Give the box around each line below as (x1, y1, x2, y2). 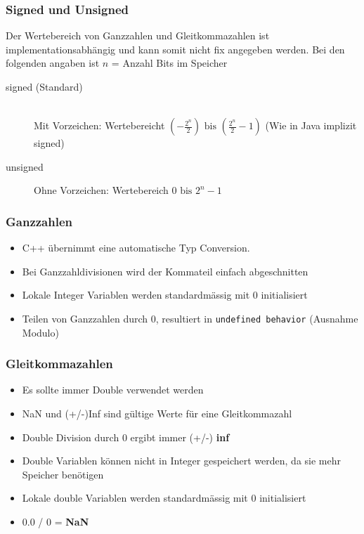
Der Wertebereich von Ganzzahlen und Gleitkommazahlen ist (6, 28, 270, 43)
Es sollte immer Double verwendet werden (22, 382, 204, 397)
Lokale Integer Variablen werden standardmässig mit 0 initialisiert (22, 287, 308, 302)
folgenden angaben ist (6, 56, 100, 70)
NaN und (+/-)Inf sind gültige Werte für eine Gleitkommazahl (22, 406, 292, 421)
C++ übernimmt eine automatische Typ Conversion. (22, 240, 250, 255)
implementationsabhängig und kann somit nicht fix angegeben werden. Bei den (6, 41, 345, 56)
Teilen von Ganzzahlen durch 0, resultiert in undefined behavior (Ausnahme (22, 311, 358, 325)
